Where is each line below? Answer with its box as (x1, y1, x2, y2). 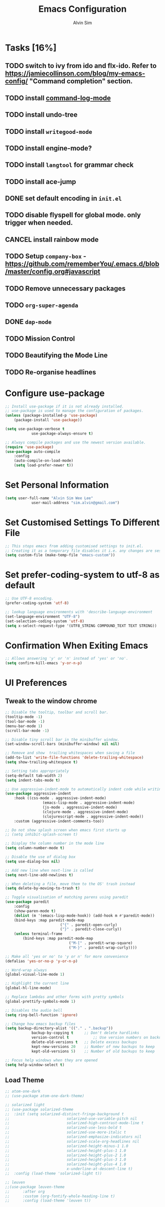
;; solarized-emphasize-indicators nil (5, 1135, 141, 1140)
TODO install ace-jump (5, 177, 76, 186)
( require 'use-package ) (5, 445, 54, 449)
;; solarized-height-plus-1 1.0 (5, 1148, 126, 1153)
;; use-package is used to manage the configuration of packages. (5, 409, 144, 413)
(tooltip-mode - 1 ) (5, 715, 43, 720)
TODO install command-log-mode (5, 94, 111, 102)
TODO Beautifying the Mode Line (5, 351, 108, 360)
